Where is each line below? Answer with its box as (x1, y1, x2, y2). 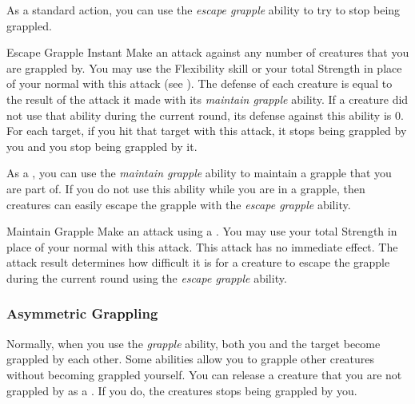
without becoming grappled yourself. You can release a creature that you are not (6, 366, 402, 382)
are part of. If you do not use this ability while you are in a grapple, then (6, 180, 365, 196)
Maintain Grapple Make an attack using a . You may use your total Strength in (6, 223, 397, 240)
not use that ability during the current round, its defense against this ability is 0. (6, 106, 404, 123)
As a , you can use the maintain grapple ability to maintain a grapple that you (6, 164, 392, 181)
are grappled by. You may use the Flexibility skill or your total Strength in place (6, 59, 402, 76)
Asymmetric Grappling (6, 303, 158, 323)
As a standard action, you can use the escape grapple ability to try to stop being (6, 2, 401, 18)
